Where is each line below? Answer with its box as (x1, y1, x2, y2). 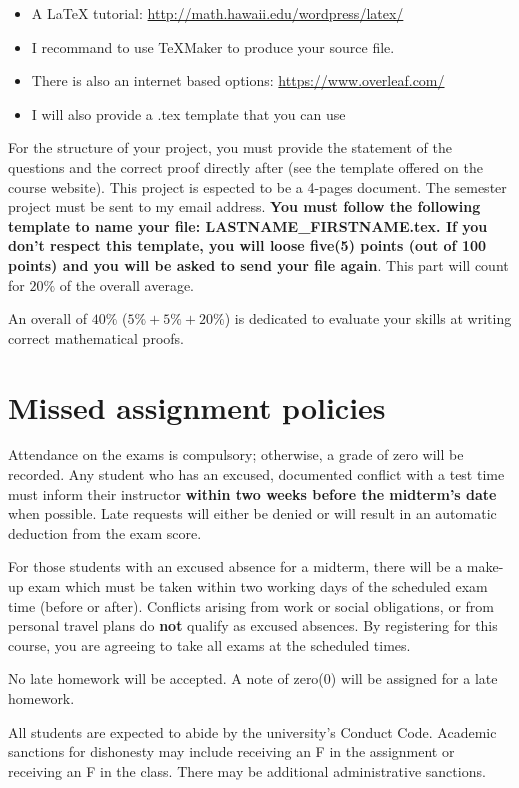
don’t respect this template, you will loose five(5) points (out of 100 (8, 235, 487, 256)
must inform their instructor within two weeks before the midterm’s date (8, 483, 497, 504)
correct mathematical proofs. (8, 327, 184, 348)
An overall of (8, 308, 87, 329)
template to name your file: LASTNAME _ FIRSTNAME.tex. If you (8, 215, 488, 236)
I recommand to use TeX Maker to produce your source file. (31, 36, 395, 57)
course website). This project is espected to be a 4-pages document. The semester (8, 176, 507, 197)
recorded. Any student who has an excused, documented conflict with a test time (8, 464, 505, 485)
